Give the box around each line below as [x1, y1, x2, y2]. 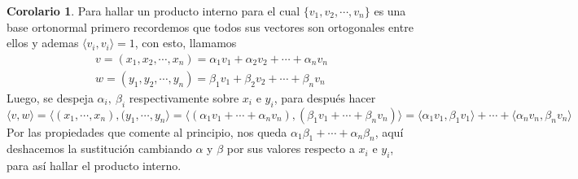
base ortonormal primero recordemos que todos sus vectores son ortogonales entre [7, 18, 414, 35]
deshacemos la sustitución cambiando [7, 140, 192, 157]
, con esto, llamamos [134, 34, 237, 51]
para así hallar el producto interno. [7, 157, 182, 174]
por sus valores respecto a [226, 140, 355, 157]
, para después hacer [274, 89, 376, 106]
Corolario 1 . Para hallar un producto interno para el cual [7, 2, 300, 19]
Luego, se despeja [7, 89, 94, 106]
